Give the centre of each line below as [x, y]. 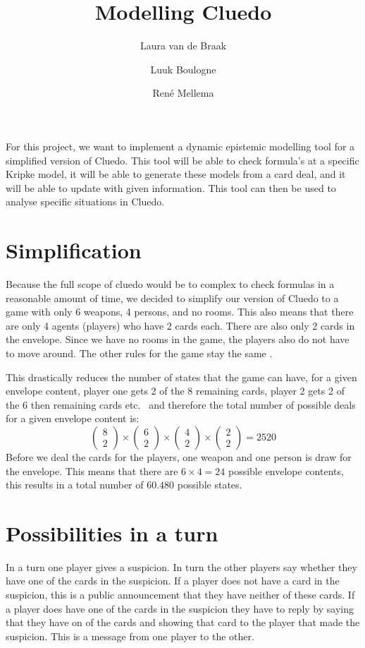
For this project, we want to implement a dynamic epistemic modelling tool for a [180, 146]
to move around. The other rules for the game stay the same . [139, 353]
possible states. [210, 485]
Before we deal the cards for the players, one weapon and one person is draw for [179, 456]
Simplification [74, 250]
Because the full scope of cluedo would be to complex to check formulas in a [170, 284]
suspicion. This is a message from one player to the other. [130, 636]
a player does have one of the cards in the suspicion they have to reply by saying [180, 608]
